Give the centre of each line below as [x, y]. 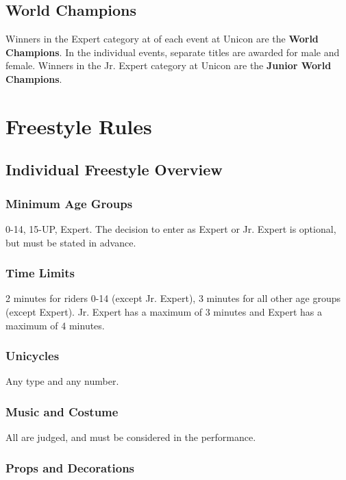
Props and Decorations [70, 467]
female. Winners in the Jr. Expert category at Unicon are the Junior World [169, 65]
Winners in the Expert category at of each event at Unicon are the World [162, 39]
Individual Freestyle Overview [114, 169]
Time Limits [40, 273]
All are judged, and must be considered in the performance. [131, 437]
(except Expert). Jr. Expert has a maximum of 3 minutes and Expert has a [164, 311]
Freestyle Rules [79, 126]
